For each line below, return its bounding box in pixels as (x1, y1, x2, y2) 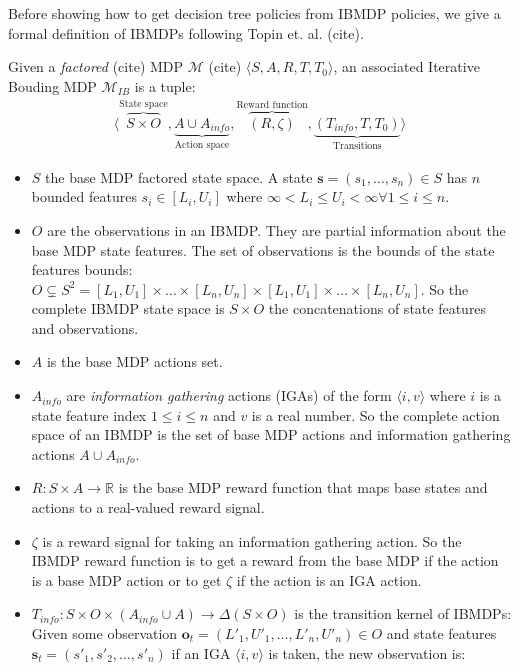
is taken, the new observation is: (268, 642, 466, 663)
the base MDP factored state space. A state (45, 166, 313, 187)
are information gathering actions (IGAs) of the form (66, 385, 392, 406)
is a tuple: (134, 75, 196, 96)
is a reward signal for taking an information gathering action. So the (42, 530, 462, 551)
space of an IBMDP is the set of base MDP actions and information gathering (31, 424, 511, 445)
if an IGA (171, 642, 231, 663)
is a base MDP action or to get (31, 569, 222, 590)
